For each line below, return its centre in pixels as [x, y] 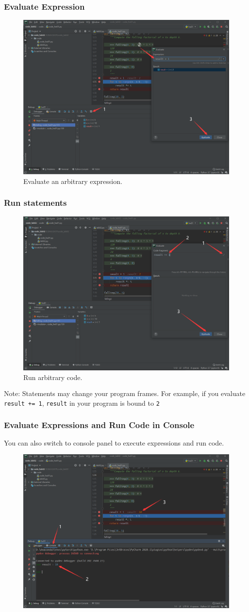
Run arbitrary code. [53, 377]
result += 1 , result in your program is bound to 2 [82, 403]
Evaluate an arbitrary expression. [73, 181]
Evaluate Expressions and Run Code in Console [99, 424]
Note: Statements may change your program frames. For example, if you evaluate [125, 393]
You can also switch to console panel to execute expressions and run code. [114, 442]
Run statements [35, 203]
